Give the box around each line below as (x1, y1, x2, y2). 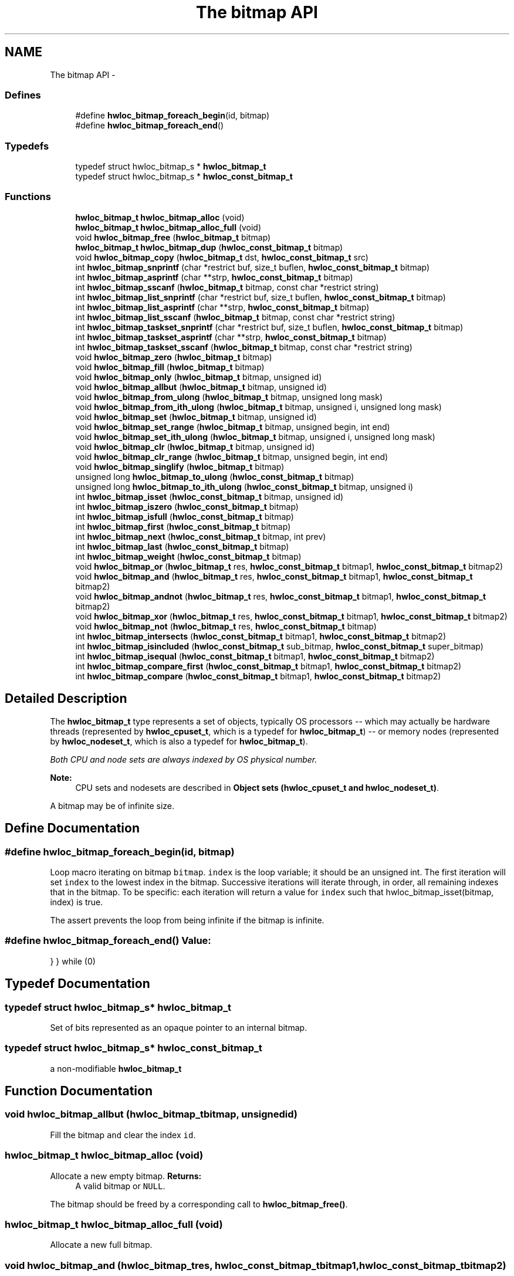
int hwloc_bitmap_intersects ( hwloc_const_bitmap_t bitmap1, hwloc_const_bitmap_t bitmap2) (75, 631, 447, 641)
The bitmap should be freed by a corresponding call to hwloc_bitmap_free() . (50, 1199, 348, 1209)
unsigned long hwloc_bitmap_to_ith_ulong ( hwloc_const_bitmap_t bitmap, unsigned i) (75, 481, 414, 492)
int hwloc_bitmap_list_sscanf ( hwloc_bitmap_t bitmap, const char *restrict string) (75, 312, 395, 322)
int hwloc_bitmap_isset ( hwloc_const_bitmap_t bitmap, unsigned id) (75, 491, 344, 502)
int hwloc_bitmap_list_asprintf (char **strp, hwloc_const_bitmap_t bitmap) (75, 302, 370, 312)
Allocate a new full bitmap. (50, 1240, 153, 1250)
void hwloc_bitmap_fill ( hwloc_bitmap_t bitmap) (75, 361, 265, 372)
